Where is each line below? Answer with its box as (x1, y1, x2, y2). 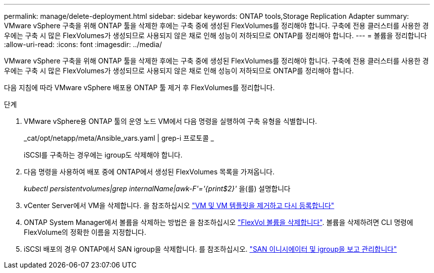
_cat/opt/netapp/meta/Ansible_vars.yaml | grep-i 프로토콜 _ (24, 134, 214, 142)
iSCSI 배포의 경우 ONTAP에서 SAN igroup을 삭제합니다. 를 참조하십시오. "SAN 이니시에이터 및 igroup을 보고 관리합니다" (24, 245, 397, 253)
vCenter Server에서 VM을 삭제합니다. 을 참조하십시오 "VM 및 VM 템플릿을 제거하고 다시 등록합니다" (24, 201, 334, 210)
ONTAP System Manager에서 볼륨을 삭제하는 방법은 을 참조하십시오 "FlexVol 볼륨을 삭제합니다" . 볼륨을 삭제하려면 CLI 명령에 (24, 218, 413, 226)
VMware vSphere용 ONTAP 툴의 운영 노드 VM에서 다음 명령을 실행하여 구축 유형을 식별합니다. (24, 117, 317, 125)
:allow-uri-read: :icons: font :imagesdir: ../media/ (4, 40, 162, 49)
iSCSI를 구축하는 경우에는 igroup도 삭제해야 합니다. (24, 151, 183, 159)
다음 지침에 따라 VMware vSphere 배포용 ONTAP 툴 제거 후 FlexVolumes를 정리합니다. (4, 83, 275, 92)
